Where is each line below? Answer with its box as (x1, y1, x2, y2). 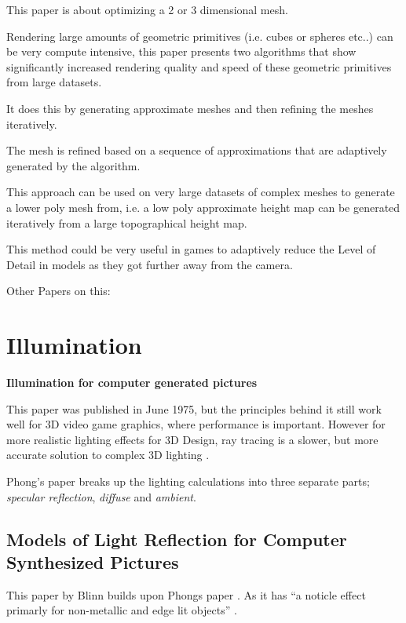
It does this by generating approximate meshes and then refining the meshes (6, 100, 374, 116)
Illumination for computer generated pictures (6, 374, 258, 391)
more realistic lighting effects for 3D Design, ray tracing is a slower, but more (6, 431, 379, 447)
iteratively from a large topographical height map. (6, 214, 247, 231)
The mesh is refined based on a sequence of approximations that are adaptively (6, 142, 387, 158)
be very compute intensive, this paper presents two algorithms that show (6, 43, 357, 60)
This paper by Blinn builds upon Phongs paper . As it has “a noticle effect (6, 586, 366, 603)
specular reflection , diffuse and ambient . (6, 488, 196, 505)
